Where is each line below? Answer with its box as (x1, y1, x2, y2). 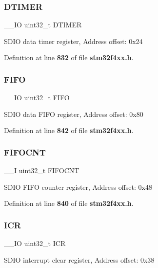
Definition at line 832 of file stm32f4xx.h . (4, 52, 134, 63)
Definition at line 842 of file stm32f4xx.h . (4, 125, 134, 135)
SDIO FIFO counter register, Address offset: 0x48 (4, 181, 152, 192)
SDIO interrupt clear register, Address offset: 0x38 (4, 254, 155, 265)
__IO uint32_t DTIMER (4, 20, 82, 30)
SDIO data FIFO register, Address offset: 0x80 (4, 109, 143, 119)
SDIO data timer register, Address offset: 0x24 (4, 36, 143, 46)
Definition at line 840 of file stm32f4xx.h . (4, 198, 134, 208)
